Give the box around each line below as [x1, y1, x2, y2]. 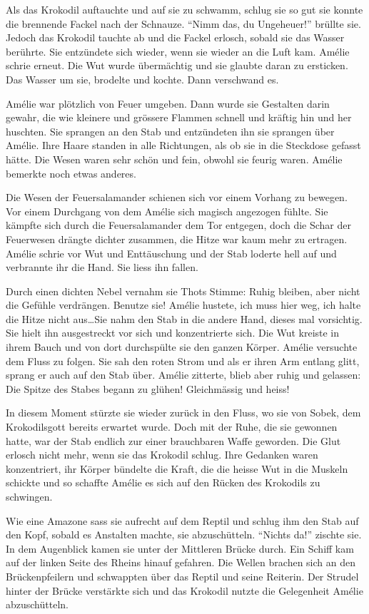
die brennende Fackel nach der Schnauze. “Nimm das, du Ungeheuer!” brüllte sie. [6, 16, 361, 31]
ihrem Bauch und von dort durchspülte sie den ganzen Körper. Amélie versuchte [6, 339, 358, 354]
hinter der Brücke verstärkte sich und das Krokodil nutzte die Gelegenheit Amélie [6, 583, 363, 598]
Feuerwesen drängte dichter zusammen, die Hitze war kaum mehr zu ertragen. [6, 231, 348, 246]
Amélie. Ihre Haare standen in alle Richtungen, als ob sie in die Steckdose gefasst [6, 138, 361, 153]
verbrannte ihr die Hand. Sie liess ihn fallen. [6, 260, 198, 275]
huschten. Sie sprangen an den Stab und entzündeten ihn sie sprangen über [6, 123, 335, 138]
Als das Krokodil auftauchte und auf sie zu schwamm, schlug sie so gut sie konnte [6, 2, 363, 16]
